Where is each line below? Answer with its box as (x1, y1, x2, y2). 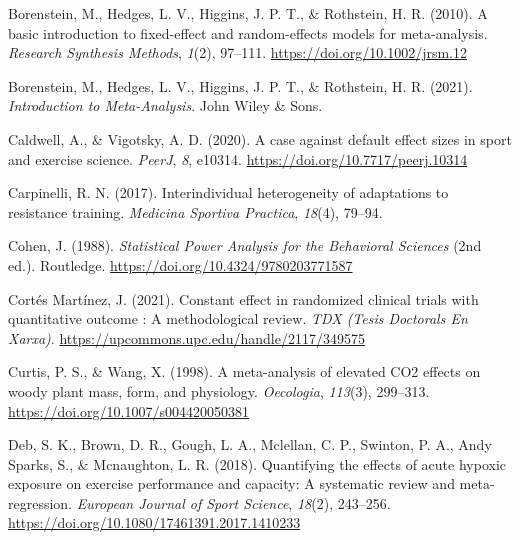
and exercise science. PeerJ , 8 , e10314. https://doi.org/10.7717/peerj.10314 (8, 148, 468, 169)
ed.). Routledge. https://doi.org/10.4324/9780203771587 (8, 254, 353, 275)
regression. (8, 492, 73, 513)
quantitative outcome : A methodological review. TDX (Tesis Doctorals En (8, 308, 468, 329)
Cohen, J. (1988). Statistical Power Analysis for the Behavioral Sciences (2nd (8, 235, 482, 256)
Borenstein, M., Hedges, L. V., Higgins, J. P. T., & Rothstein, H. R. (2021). (8, 75, 473, 96)
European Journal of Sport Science (76, 492, 289, 513)
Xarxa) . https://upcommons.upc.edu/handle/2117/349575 (8, 327, 365, 348)
